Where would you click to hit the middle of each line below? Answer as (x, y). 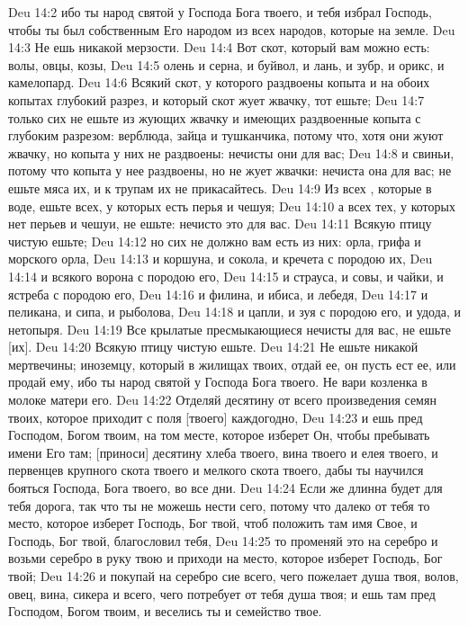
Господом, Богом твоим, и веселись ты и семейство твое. (165, 611)
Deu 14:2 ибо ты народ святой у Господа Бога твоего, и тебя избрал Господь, (220, 12)
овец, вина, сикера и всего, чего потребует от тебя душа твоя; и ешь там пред (222, 593)
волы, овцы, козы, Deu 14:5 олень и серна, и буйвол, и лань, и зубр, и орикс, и (226, 64)
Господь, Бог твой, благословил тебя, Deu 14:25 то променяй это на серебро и (223, 540)
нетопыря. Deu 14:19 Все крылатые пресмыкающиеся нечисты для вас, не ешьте (229, 329)
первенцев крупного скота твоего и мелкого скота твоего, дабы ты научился (216, 470)
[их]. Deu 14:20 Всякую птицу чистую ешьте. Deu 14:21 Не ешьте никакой (213, 347)
